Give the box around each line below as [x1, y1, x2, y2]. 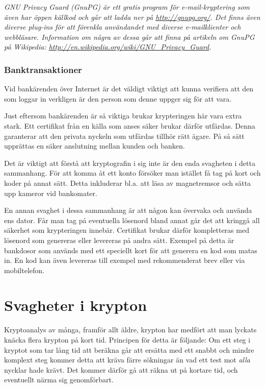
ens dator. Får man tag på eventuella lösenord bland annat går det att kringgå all [4, 214, 260, 225]
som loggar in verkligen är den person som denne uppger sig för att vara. [4, 93, 232, 104]
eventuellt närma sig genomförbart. [4, 374, 114, 385]
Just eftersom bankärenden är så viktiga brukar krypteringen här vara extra [4, 110, 242, 121]
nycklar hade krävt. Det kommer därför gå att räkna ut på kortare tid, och [4, 364, 238, 375]
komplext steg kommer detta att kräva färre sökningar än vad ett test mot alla [4, 354, 250, 365]
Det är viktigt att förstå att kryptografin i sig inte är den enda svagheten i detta [4, 157, 255, 168]
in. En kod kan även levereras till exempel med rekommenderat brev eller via [4, 255, 245, 265]
